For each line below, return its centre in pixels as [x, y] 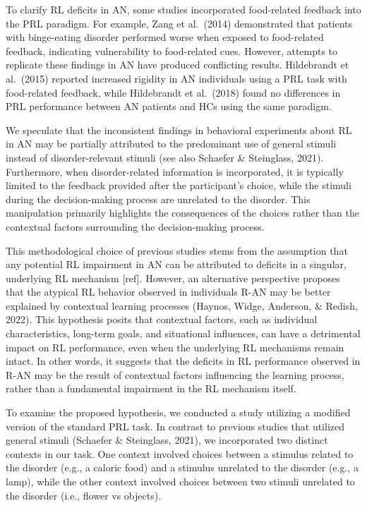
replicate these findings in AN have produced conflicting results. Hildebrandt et [178, 65]
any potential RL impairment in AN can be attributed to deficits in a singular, [176, 264]
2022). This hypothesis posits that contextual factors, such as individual [162, 319]
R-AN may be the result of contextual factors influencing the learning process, [175, 374]
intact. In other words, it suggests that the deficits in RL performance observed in [183, 361]
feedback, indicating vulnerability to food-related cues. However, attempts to [172, 50]
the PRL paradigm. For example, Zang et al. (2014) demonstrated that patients [179, 23]
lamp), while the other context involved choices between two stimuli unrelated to [180, 481]
